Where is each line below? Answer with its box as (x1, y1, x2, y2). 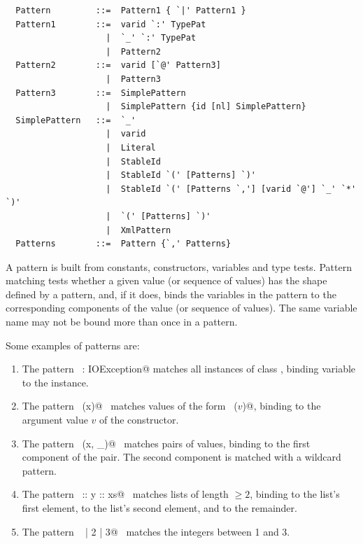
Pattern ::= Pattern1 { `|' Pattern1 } (15, 6, 246, 15)
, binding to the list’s (250, 487, 340, 501)
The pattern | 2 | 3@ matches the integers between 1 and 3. (22, 524, 290, 538)
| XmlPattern (106, 225, 171, 235)
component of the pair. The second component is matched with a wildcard (22, 449, 341, 464)
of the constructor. (99, 412, 179, 427)
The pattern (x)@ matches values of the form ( (22, 398, 238, 413)
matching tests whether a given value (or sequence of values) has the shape (6, 273, 327, 288)
